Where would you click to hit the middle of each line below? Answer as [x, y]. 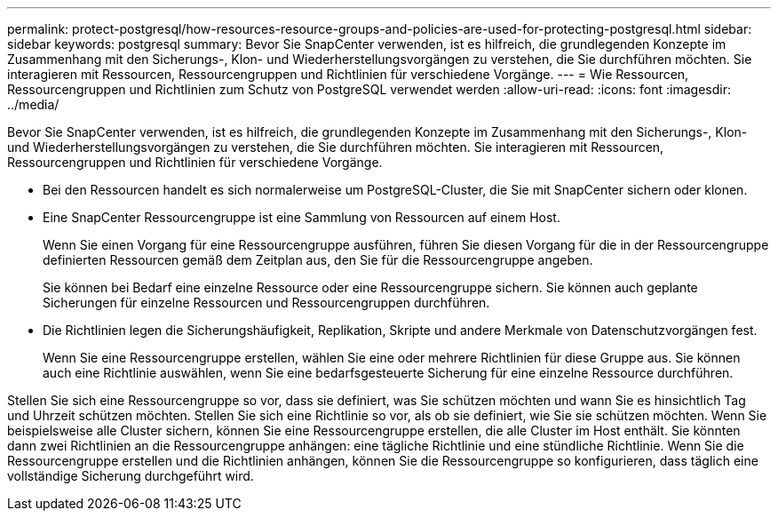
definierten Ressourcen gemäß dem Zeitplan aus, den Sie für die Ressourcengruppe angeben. [318, 260]
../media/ [33, 104]
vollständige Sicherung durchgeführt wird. [131, 476]
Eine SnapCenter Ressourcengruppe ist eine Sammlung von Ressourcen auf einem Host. [302, 217]
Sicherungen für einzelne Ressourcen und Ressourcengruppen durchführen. [266, 303]
